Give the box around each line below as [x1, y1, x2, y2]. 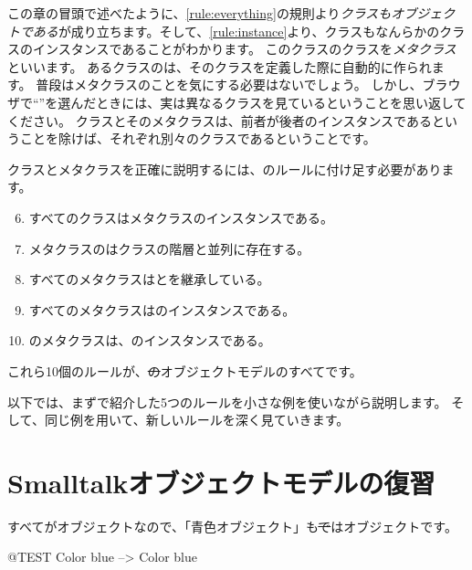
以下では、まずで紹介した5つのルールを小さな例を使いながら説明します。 [7, 392, 447, 411]
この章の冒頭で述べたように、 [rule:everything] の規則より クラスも [7, 4, 392, 22]
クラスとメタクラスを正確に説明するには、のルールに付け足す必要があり [7, 159, 442, 178]
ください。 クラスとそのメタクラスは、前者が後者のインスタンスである [7, 111, 432, 130]
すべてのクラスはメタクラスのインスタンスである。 [28, 207, 333, 227]
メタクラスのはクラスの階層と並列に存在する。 [28, 238, 310, 258]
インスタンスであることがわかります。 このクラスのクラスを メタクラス [32, 39, 456, 58]
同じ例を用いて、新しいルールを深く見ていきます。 [44, 410, 350, 429]
